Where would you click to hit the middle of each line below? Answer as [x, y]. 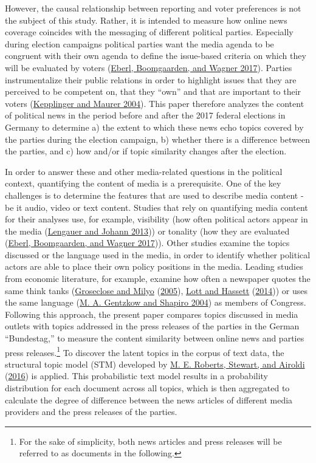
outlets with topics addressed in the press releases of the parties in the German [152, 326]
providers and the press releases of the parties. [91, 412]
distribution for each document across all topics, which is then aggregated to [147, 388]
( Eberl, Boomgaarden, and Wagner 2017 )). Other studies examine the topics [147, 243]
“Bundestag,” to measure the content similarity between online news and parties [155, 338]
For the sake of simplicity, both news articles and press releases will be [150, 441]
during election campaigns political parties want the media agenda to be [139, 43]
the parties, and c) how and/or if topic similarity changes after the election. [146, 151]
